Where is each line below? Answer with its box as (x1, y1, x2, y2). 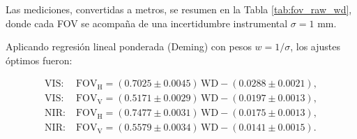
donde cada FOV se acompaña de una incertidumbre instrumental (6, 15, 288, 30)
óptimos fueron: (6, 52, 73, 67)
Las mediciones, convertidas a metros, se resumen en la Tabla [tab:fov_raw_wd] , (6, 2, 352, 16)
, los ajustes (290, 39, 341, 54)
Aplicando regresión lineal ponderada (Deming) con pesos (6, 39, 252, 54)
